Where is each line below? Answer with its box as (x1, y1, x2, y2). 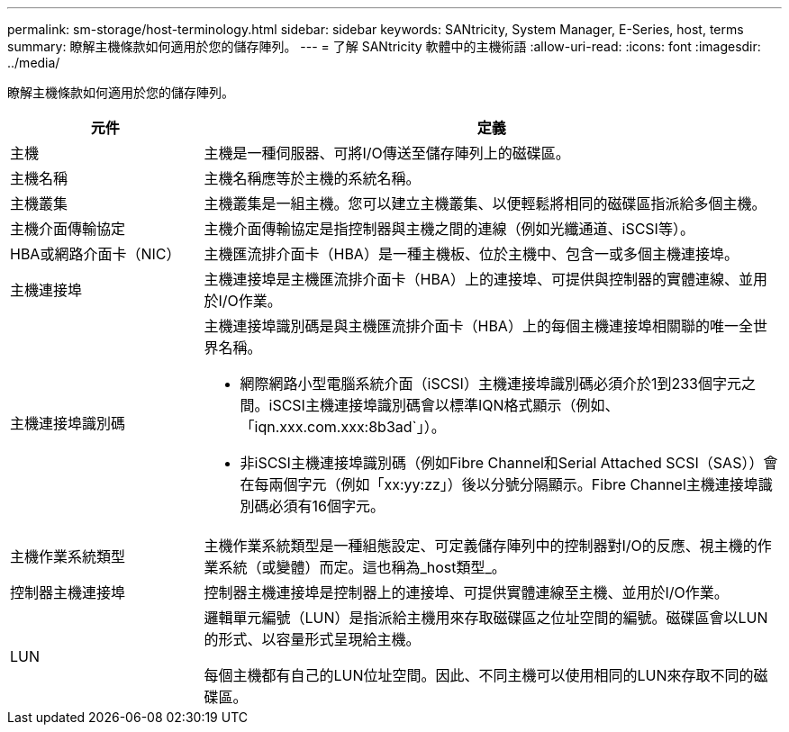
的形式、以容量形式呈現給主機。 (204, 630, 421, 648)
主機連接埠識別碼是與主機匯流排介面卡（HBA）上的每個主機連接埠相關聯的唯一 (204, 317, 739, 335)
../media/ (7, 55, 60, 70)
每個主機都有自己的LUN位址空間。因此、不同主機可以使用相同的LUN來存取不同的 (204, 666, 754, 684)
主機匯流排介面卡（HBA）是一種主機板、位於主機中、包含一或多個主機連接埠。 (204, 245, 739, 263)
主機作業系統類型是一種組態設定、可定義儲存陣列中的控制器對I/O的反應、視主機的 (204, 537, 757, 555)
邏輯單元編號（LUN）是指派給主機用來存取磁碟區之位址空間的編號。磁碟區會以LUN (204, 609, 768, 627)
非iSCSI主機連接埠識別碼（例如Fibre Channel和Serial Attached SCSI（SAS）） (240, 454, 764, 472)
